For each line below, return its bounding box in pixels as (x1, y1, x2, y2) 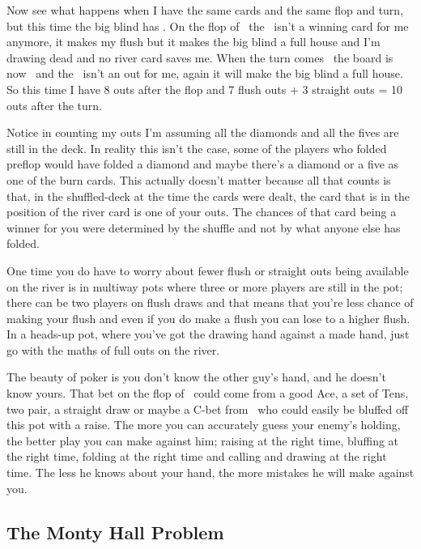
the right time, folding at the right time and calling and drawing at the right (6, 448, 387, 465)
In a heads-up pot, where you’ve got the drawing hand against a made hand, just (6, 326, 410, 343)
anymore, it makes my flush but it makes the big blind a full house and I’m (6, 33, 381, 50)
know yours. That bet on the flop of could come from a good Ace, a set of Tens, (6, 385, 409, 402)
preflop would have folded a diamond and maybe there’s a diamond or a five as (6, 155, 399, 172)
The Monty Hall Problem (6, 519, 224, 544)
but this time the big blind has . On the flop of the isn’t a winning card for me (6, 17, 409, 34)
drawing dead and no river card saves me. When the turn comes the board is (6, 49, 393, 66)
